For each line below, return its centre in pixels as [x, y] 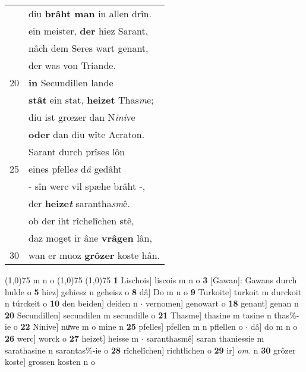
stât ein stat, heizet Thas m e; [91, 100]
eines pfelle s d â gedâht [75, 169]
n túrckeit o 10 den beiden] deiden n [71, 303]
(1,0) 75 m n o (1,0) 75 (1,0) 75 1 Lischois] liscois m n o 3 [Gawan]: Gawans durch [151, 280]
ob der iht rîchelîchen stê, [81, 221]
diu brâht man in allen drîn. [90, 13]
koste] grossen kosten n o [50, 362]
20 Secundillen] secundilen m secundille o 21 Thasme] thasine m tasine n [138, 315]
